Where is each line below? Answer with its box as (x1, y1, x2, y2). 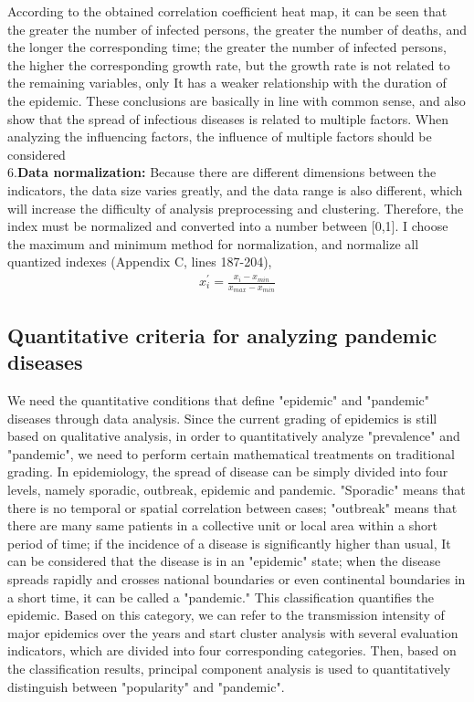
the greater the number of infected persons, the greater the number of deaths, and (7, 19, 467, 38)
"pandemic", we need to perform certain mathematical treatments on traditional (7, 444, 455, 463)
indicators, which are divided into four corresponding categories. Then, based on (7, 641, 457, 660)
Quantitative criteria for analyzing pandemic (7, 320, 437, 349)
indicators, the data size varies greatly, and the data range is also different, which (7, 180, 463, 199)
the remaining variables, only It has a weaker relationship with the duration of (7, 73, 447, 92)
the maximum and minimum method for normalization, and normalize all (7, 234, 419, 253)
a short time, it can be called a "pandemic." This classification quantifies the (7, 587, 435, 606)
